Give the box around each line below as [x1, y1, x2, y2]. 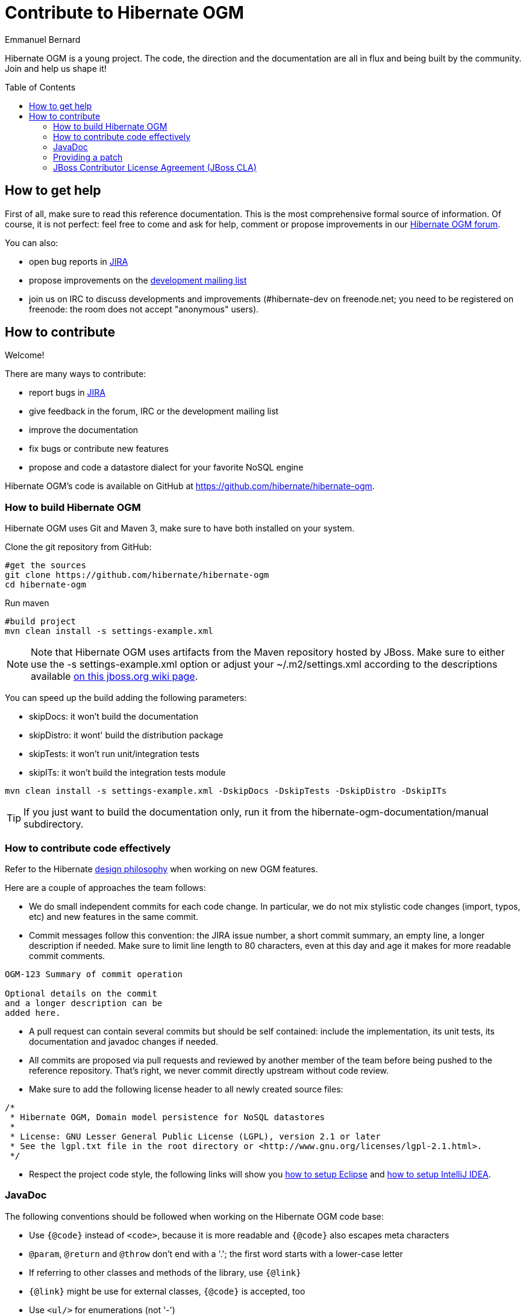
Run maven [5, 598, 49, 609]
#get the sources [5, 560, 86, 571]
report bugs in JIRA [29, 387, 105, 398]
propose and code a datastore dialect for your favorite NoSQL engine [29, 462, 304, 473]
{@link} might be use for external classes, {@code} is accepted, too [29, 1285, 305, 1296]
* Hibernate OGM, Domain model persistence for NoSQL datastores [10, 1112, 325, 1122]
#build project [5, 616, 77, 627]
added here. [5, 1007, 61, 1018]
